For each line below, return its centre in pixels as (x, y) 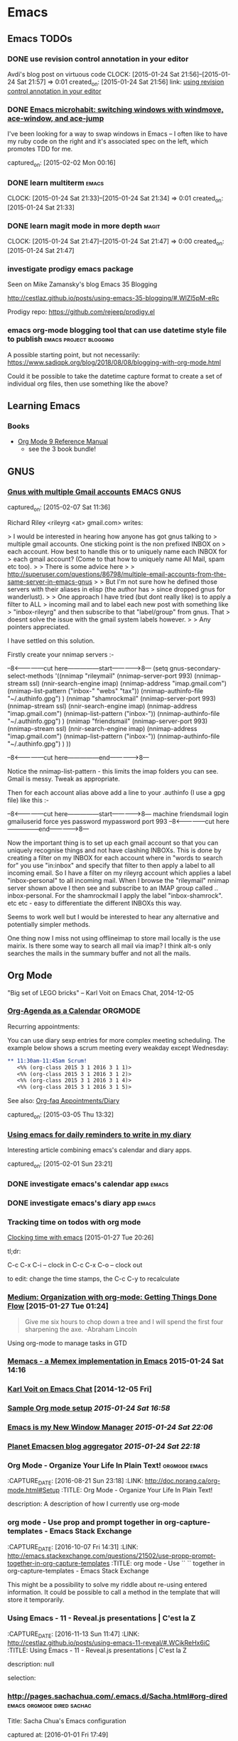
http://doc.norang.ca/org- (183, 1481)
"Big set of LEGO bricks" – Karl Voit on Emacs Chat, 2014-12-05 (101, 992)
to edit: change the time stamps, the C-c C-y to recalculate (93, 1279)
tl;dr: (14, 1252)
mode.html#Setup (34, 1490)
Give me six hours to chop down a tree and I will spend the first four (124, 1321)
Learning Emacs (44, 406)
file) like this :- (28, 800)
